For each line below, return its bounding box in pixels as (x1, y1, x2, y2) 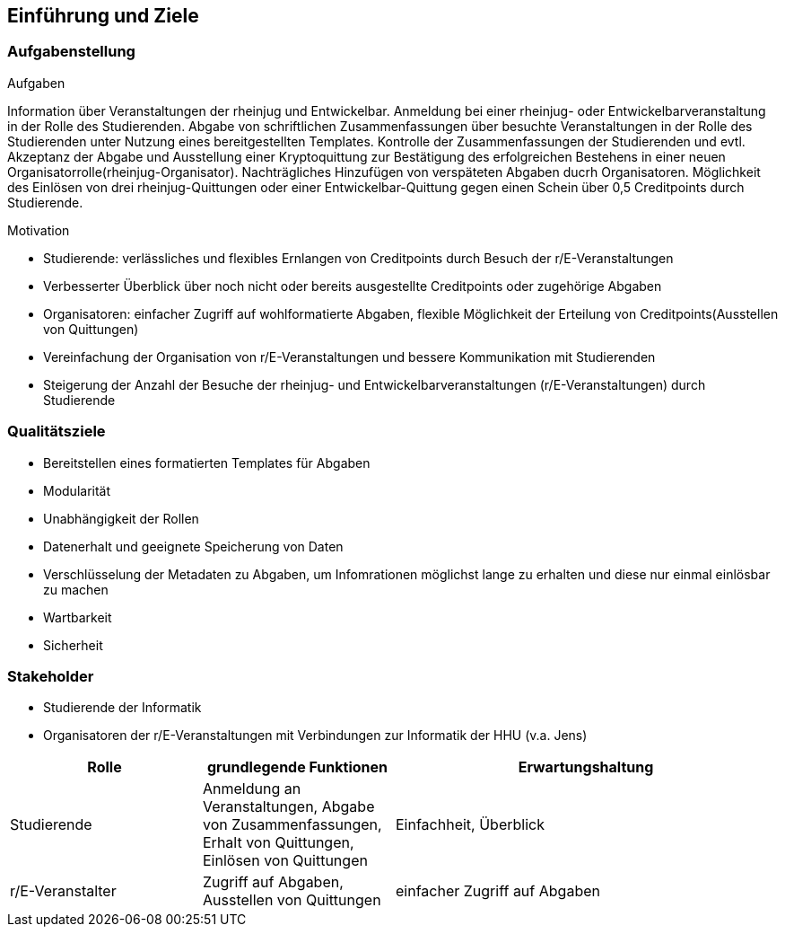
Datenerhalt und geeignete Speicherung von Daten (43, 538, 344, 554)
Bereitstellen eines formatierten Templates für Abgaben (43, 454, 371, 471)
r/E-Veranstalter (10, 882, 117, 901)
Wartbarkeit (43, 609, 112, 625)
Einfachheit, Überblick (396, 815, 545, 834)
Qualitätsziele (7, 422, 106, 441)
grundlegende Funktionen (206, 758, 388, 777)
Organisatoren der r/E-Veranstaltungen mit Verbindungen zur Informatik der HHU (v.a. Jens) (43, 727, 588, 744)
